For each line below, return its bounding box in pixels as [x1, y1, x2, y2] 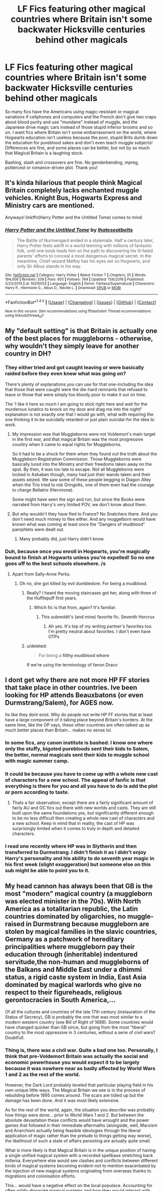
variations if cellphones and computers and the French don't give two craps [5, 114, 157, 119]
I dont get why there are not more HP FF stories [5, 676, 150, 684]
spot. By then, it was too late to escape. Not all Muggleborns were [12, 466, 144, 472]
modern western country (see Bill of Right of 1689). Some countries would [5, 1019, 153, 1025]
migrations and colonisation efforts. [5, 1173, 76, 1179]
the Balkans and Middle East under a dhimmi [5, 966, 142, 974]
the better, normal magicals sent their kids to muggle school [5, 751, 149, 758]
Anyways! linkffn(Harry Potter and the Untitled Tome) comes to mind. [5, 214, 143, 220]
